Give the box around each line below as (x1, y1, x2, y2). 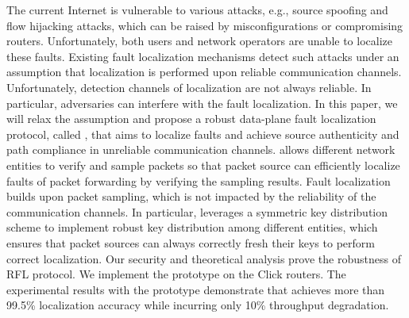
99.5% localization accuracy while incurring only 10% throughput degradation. (6, 297, 389, 313)
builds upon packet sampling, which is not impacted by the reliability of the (6, 188, 376, 205)
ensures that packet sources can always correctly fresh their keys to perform (6, 234, 375, 251)
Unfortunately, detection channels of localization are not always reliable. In (6, 79, 372, 95)
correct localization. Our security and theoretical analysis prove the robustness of (6, 250, 401, 266)
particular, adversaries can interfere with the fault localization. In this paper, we (6, 94, 398, 111)
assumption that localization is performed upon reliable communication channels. (6, 63, 402, 80)
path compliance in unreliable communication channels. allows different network (6, 141, 395, 158)
